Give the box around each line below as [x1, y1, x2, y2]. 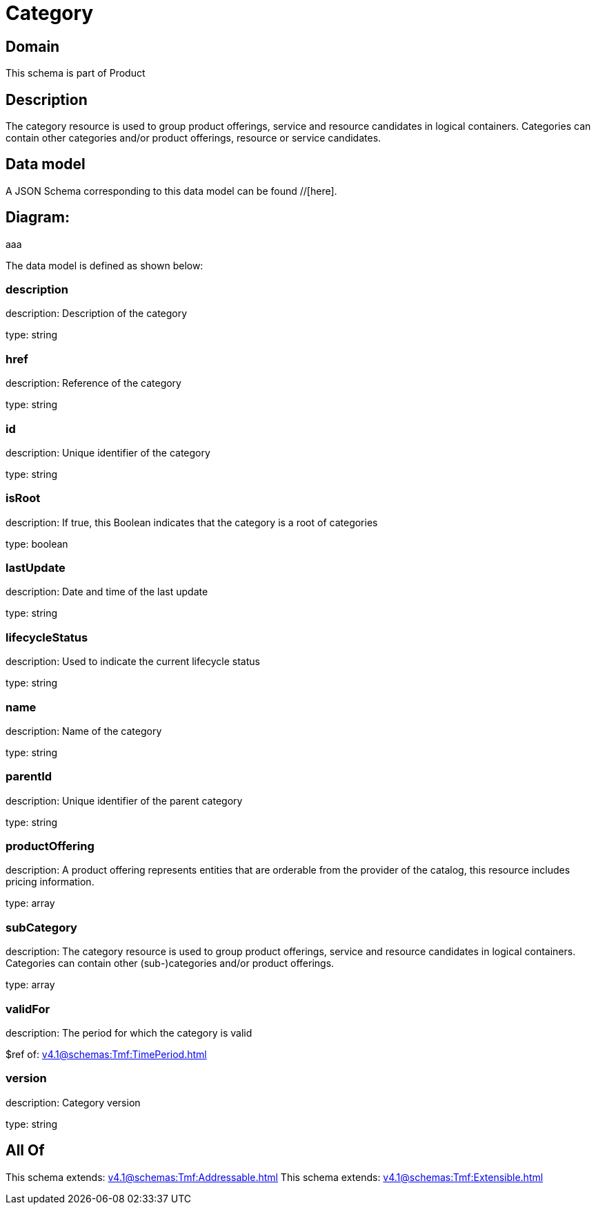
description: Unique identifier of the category [6, 446, 210, 459]
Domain [6, 37, 60, 55]
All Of [6, 1142, 45, 1160]
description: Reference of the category [6, 377, 181, 390]
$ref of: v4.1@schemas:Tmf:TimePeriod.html [6, 1048, 207, 1060]
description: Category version [6, 1096, 141, 1108]
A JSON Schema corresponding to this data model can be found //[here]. [6, 184, 337, 197]
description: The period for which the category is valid [6, 1026, 252, 1039]
